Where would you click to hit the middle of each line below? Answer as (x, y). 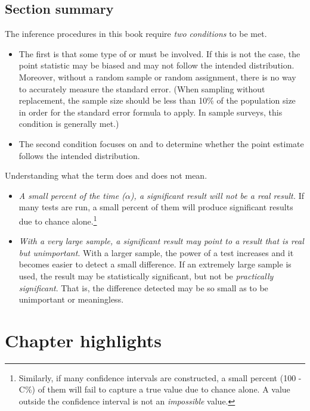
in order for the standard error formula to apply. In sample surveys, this (151, 112)
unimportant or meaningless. (71, 299)
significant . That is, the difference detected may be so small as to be (143, 287)
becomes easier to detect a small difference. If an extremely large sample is (155, 264)
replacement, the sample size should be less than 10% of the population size (157, 100)
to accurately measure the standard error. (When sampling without (142, 88)
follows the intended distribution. (79, 155)
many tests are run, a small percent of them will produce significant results (156, 207)
